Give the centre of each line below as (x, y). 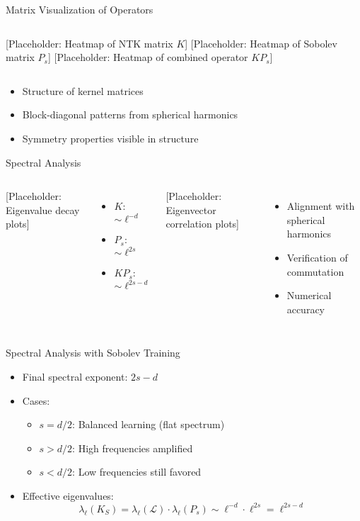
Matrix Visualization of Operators (80, 9)
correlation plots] (202, 224)
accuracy (306, 309)
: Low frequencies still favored (137, 472)
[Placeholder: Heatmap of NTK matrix (89, 43)
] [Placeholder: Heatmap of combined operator (148, 57)
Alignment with (321, 206)
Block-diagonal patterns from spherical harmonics (130, 114)
